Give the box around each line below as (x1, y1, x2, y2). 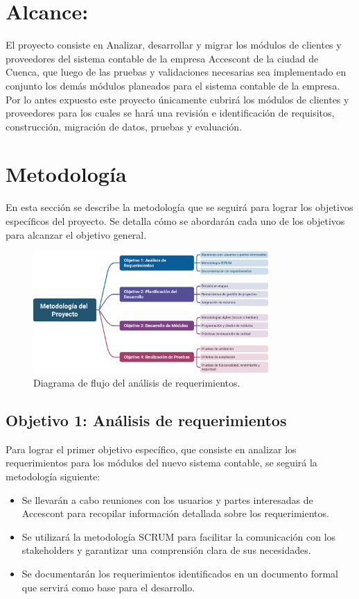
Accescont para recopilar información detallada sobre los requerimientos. (21, 506, 329, 521)
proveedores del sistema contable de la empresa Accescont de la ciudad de (6, 51, 319, 65)
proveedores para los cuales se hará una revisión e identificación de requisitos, (6, 106, 335, 120)
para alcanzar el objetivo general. (6, 227, 147, 242)
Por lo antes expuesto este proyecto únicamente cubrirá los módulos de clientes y (6, 92, 349, 106)
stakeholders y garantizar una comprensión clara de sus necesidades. (21, 543, 311, 557)
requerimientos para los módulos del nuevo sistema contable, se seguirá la (6, 455, 317, 470)
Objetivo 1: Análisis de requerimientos (6, 409, 287, 430)
